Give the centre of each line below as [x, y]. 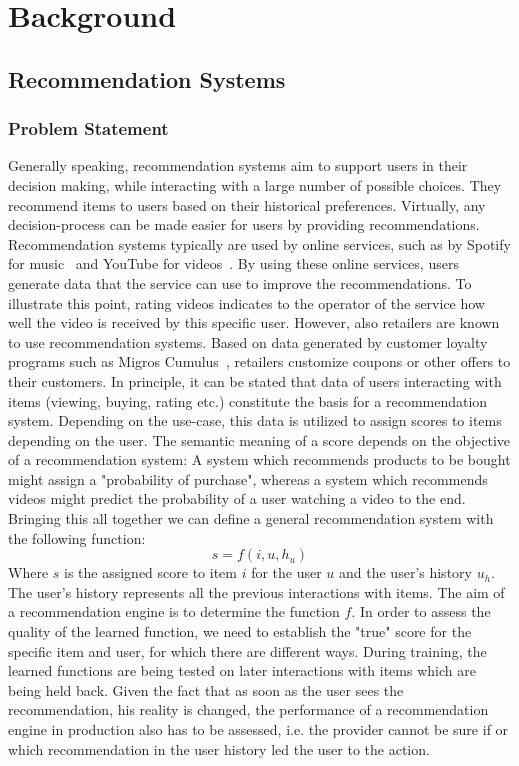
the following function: [77, 537]
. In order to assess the [421, 611]
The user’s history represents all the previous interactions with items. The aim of [256, 591]
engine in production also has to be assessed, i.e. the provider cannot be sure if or [258, 729]
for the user [286, 572]
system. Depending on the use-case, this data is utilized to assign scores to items [255, 420]
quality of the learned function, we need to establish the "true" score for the [240, 631]
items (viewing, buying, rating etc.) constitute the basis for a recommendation [248, 400]
